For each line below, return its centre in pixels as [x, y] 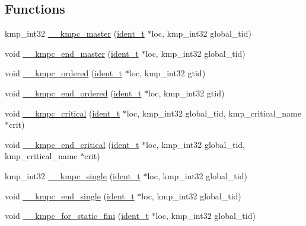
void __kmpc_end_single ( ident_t [70, 196]
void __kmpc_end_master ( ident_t [72, 53]
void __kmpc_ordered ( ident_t [64, 73]
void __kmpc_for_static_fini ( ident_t [77, 216]
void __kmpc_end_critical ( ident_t [72, 144]
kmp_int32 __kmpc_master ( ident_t [75, 33]
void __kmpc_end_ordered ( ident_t [73, 93]
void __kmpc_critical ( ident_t [63, 113]
